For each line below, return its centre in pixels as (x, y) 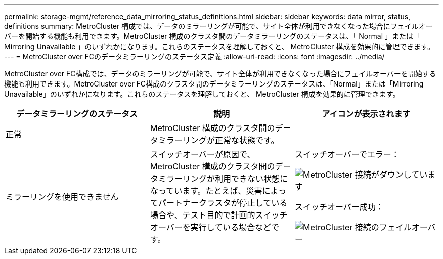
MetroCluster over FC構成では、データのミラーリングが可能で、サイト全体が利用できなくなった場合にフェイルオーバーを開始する (220, 74)
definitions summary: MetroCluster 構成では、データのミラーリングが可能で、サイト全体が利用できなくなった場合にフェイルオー (218, 26)
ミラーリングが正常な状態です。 (218, 140)
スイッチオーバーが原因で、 (203, 154)
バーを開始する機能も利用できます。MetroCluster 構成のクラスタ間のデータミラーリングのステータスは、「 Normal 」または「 (212, 36)
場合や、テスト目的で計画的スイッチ (219, 215)
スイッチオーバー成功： (339, 207)
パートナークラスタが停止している (223, 203)
